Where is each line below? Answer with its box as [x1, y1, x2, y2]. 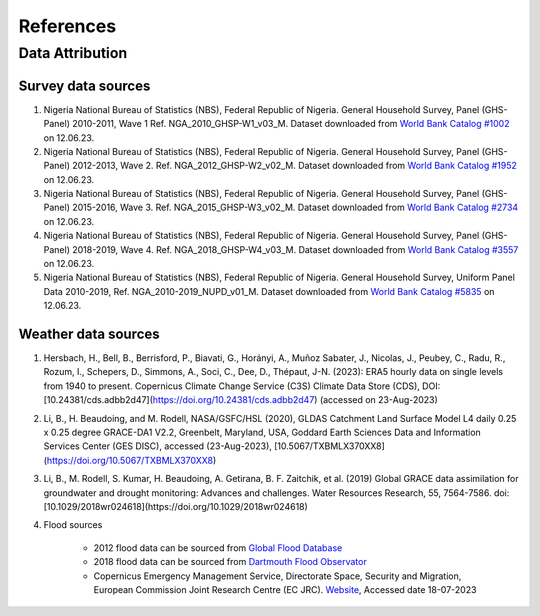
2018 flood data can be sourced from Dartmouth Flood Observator [93, 556, 367, 568]
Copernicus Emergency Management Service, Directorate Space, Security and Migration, [93, 570, 462, 582]
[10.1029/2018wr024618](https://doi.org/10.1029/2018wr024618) [43, 501, 309, 512]
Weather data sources [18, 326, 160, 342]
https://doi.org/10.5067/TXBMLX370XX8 [46, 454, 214, 466]
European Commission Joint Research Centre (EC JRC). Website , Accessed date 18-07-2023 [93, 583, 477, 595]
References [18, 15, 117, 37]
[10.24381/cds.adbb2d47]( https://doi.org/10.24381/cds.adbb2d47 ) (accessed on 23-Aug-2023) [43, 394, 439, 406]
